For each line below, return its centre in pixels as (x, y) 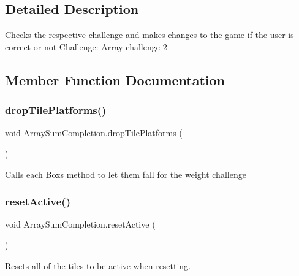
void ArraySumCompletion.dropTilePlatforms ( (94, 133)
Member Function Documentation (115, 79)
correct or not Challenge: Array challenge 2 (86, 46)
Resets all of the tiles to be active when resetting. (98, 265)
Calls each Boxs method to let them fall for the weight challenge (126, 174)
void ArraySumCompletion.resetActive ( (80, 224)
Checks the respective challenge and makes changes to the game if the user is (149, 35)
